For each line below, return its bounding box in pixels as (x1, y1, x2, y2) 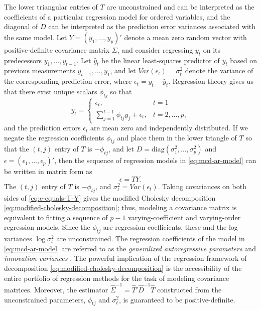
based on (230, 55, 257, 65)
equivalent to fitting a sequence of (4, 212, 108, 222)
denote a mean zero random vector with (124, 32, 247, 42)
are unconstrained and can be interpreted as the (106, 2, 254, 12)
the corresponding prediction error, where (4, 76, 132, 86)
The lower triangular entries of (4, 2, 98, 12)
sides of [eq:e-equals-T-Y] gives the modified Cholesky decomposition (4, 192, 216, 203)
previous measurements (4, 65, 75, 76)
